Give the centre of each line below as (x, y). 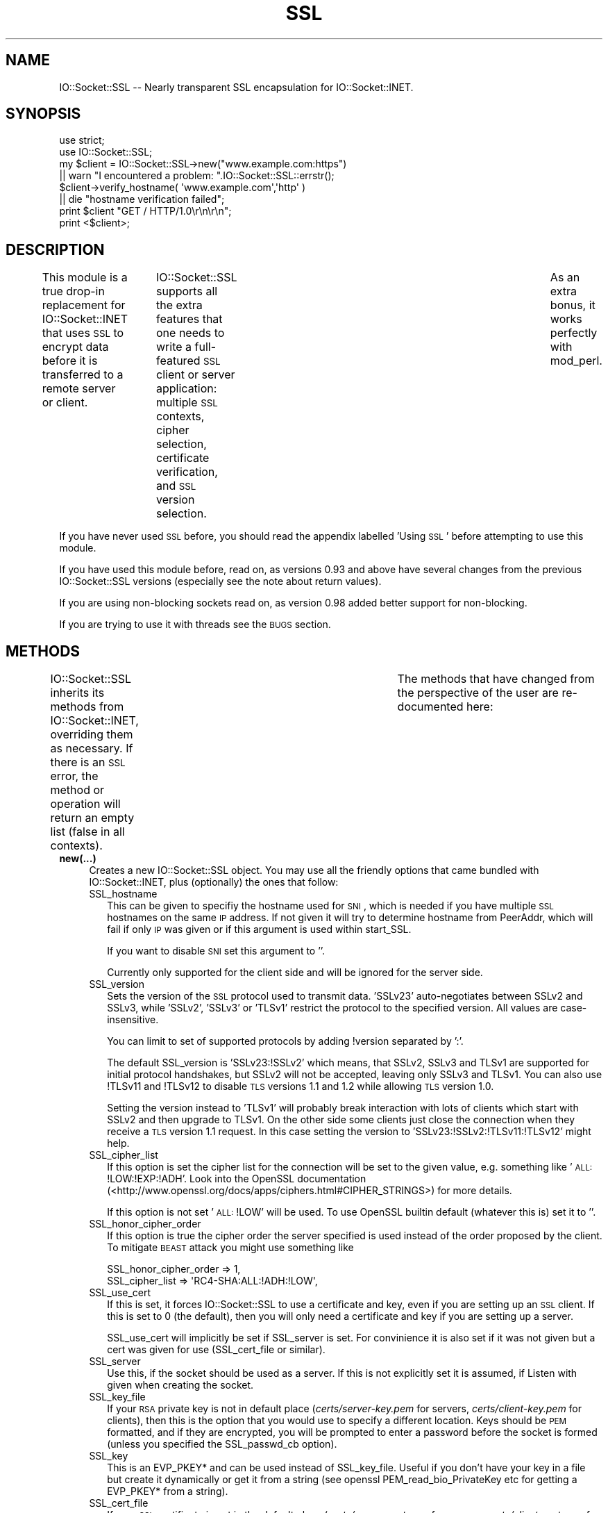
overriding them (92, 735)
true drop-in (73, 291)
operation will (85, 804)
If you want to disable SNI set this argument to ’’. (216, 951)
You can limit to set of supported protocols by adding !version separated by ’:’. (285, 1041)
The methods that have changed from (496, 679)
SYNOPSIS (43, 114)
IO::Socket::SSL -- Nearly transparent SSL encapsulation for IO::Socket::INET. (236, 87)
